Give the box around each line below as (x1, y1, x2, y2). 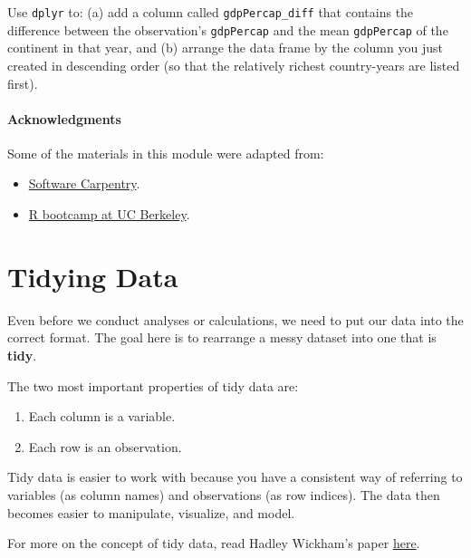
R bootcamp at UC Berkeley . (28, 205, 190, 224)
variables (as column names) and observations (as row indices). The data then (7, 485, 440, 504)
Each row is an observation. (28, 437, 182, 456)
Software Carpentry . (28, 174, 140, 193)
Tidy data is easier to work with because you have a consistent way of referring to (7, 467, 463, 486)
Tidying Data (7, 257, 178, 294)
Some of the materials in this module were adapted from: (7, 143, 324, 162)
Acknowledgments (7, 109, 121, 128)
